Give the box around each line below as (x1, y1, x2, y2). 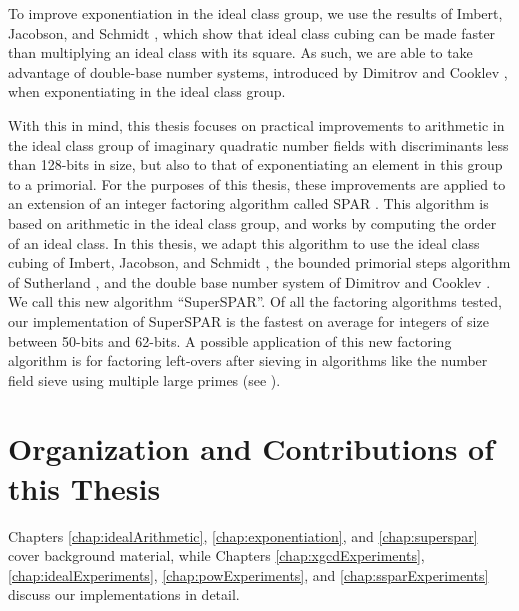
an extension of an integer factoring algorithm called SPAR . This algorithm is (8, 193, 489, 214)
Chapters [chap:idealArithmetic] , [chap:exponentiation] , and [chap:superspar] (8, 525, 478, 546)
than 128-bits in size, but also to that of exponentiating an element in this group (8, 154, 503, 175)
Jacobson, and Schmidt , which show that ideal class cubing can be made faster (8, 22, 496, 43)
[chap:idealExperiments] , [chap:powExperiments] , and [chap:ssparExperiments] (8, 564, 489, 585)
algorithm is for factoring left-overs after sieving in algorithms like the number (8, 350, 488, 371)
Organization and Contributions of (8, 428, 494, 469)
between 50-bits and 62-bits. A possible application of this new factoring (8, 330, 452, 351)
